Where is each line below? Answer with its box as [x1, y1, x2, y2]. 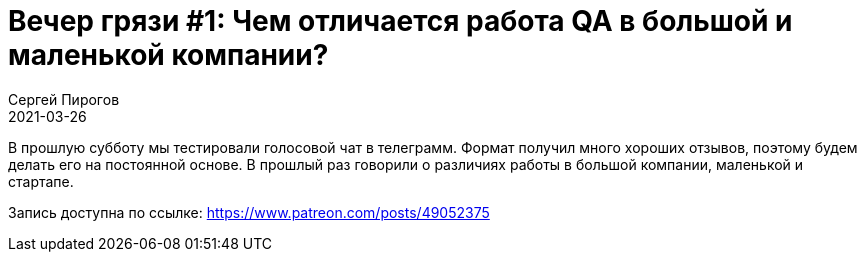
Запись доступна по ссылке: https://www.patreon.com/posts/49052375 [8, 203, 490, 221]
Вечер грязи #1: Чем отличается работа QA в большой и [8, 4, 793, 38]
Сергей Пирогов [8, 90, 120, 108]
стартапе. [8, 172, 74, 190]
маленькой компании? [8, 38, 329, 72]
